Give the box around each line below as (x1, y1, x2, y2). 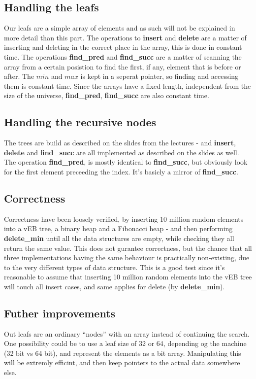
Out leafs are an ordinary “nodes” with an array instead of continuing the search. (4, 328, 250, 339)
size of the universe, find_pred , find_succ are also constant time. (4, 90, 209, 101)
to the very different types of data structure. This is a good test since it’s (4, 262, 225, 272)
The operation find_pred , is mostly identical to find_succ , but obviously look (4, 157, 248, 167)
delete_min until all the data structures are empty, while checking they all (4, 233, 234, 243)
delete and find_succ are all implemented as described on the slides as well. (4, 147, 239, 157)
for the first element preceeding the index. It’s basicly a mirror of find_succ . (4, 166, 238, 176)
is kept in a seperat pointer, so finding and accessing (80, 71, 239, 81)
